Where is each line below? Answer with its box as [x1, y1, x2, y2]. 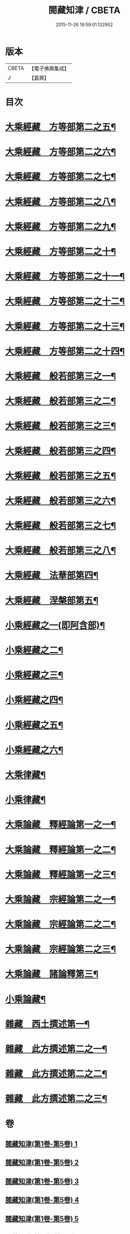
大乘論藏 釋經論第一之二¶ [5, 844, 116, 855]
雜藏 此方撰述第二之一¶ [5, 1043, 107, 1055]
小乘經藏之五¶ [5, 719, 64, 731]
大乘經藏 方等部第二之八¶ [5, 196, 116, 207]
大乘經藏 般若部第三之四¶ [5, 445, 116, 457]
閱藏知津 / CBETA [48, 5, 120, 16]
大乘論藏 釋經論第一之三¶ [5, 869, 116, 880]
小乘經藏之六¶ [5, 744, 64, 756]
